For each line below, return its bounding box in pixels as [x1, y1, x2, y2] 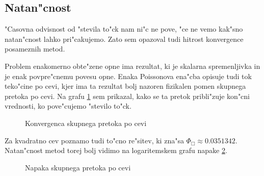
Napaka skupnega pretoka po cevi [25, 162, 131, 172]
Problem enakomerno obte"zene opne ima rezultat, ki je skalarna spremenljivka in [5, 60, 260, 71]
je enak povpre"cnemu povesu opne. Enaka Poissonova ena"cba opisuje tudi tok [5, 70, 252, 81]
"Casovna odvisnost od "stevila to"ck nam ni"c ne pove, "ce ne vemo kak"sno [5, 23, 243, 34]
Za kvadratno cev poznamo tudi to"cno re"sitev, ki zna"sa [5, 135, 184, 145]
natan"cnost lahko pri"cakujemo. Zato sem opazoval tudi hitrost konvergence [5, 33, 244, 44]
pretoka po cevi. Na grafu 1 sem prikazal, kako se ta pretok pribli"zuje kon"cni [5, 90, 250, 101]
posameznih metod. [5, 43, 65, 54]
